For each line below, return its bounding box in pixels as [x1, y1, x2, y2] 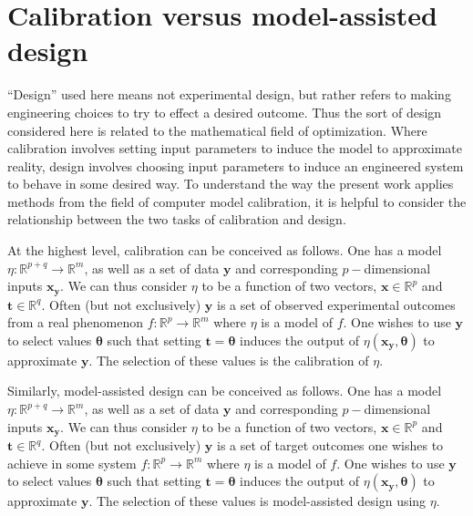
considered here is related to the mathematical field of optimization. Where [7, 120, 427, 139]
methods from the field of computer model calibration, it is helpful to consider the [7, 191, 467, 211]
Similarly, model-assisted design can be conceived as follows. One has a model [7, 381, 442, 400]
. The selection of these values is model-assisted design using [88, 491, 427, 511]
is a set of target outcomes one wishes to [217, 436, 444, 455]
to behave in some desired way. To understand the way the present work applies [7, 174, 454, 193]
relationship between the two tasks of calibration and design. [7, 210, 346, 229]
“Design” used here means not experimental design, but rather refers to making [7, 85, 451, 104]
